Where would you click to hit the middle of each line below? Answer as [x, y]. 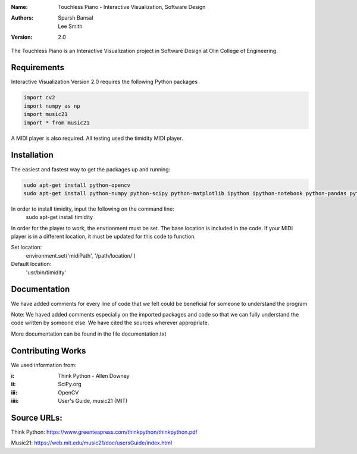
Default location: [31, 264]
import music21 [46, 114]
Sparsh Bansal [76, 18]
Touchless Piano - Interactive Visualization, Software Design [132, 7]
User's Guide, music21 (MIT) [93, 401]
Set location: [26, 248]
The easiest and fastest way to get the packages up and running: [91, 169]
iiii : [15, 401]
